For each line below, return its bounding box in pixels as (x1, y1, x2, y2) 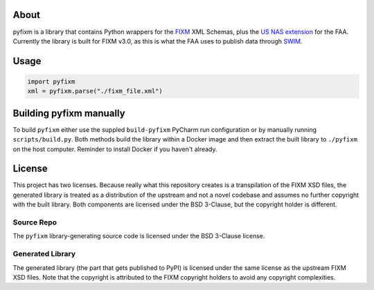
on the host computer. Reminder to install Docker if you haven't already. (12, 145, 217, 153)
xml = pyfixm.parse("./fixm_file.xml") (27, 87, 163, 95)
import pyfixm (27, 77, 75, 86)
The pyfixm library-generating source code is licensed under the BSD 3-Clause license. (12, 232, 265, 240)
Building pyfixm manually (12, 107, 125, 119)
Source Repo (12, 217, 57, 227)
